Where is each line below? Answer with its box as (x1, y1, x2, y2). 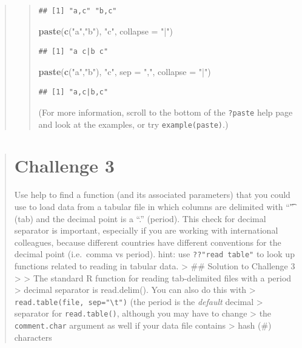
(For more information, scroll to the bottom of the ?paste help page (38, 105, 293, 118)
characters (14, 330, 52, 343)
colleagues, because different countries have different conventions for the (14, 235, 281, 248)
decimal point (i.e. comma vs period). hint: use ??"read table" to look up (14, 248, 295, 260)
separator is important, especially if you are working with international (14, 224, 278, 237)
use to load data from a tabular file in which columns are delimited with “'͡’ (14, 200, 294, 212)
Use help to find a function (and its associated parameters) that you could (14, 188, 290, 201)
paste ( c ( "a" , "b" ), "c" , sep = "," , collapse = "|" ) (38, 65, 211, 77)
